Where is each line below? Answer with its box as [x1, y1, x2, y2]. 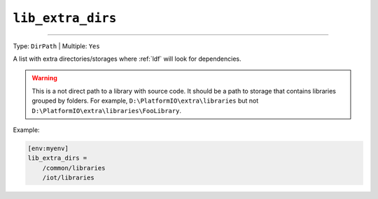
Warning [31, 74, 57, 82]
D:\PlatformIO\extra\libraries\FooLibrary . [31, 106, 182, 115]
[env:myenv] [27, 144, 69, 152]
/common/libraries [42, 164, 106, 172]
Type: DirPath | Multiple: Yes [13, 42, 101, 50]
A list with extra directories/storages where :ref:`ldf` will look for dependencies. [13, 54, 241, 63]
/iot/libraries [42, 174, 94, 182]
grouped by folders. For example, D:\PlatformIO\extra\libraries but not [31, 96, 259, 105]
